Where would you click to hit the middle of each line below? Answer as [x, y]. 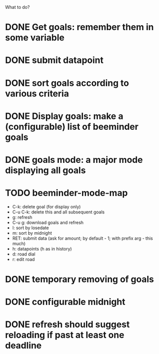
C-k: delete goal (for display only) [46, 206]
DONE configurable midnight [65, 302]
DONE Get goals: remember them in [79, 27]
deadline [23, 346]
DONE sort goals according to [67, 83]
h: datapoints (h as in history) [42, 249]
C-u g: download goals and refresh [48, 222]
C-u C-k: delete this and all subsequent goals [58, 212]
